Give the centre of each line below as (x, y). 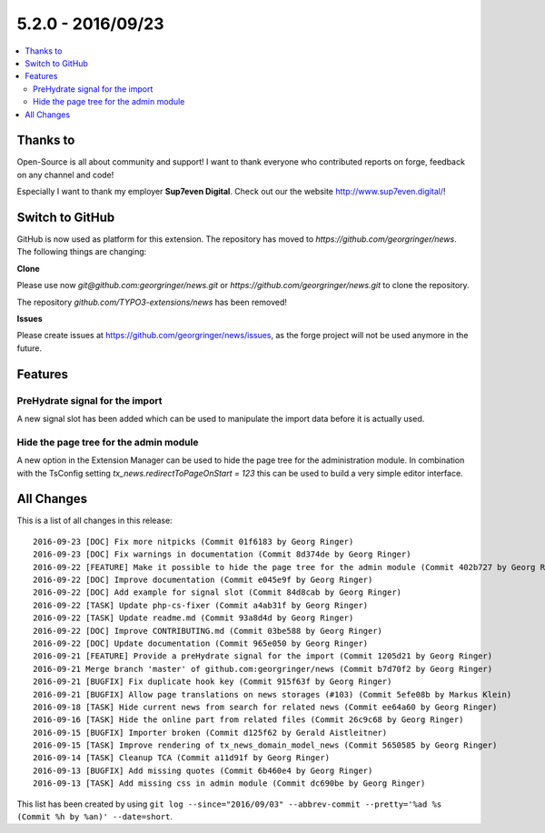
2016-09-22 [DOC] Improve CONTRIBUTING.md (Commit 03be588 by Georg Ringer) (208, 631)
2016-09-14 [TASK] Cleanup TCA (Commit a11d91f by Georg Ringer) (182, 758)
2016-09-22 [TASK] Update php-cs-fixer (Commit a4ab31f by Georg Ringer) (201, 605)
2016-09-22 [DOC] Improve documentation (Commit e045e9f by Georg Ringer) (203, 579)
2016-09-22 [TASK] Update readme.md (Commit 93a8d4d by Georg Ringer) (193, 618)
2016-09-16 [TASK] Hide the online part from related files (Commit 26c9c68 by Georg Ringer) (248, 720)
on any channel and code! (65, 175)
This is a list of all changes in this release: (94, 521)
